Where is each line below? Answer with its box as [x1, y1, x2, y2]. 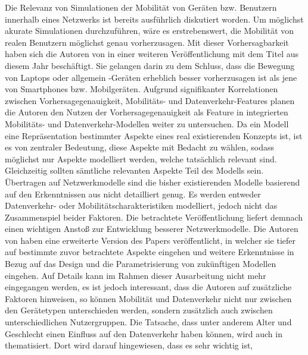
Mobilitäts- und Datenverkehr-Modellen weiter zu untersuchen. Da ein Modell [5, 117, 289, 130]
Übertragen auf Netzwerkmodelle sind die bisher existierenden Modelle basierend [5, 175, 300, 188]
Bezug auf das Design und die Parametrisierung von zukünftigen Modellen [5, 257, 276, 270]
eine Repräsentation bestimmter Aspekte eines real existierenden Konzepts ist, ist [5, 129, 303, 142]
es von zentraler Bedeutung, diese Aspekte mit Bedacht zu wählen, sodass [5, 141, 274, 153]
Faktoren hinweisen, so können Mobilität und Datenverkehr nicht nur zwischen [5, 292, 292, 304]
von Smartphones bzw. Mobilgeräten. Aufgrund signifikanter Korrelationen [5, 83, 278, 95]
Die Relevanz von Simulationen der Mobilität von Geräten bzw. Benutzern [5, 1, 277, 13]
